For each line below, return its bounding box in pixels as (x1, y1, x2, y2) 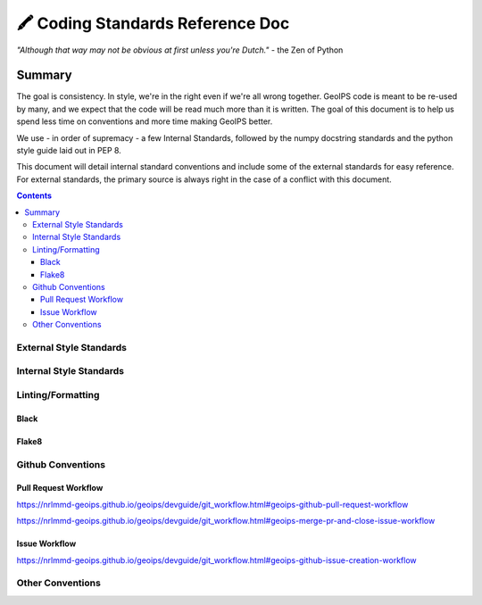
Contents (16, 190, 53, 201)
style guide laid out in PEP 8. (16, 145, 122, 156)
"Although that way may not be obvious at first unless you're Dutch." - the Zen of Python (16, 45, 344, 55)
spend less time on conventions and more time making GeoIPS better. (16, 116, 273, 127)
